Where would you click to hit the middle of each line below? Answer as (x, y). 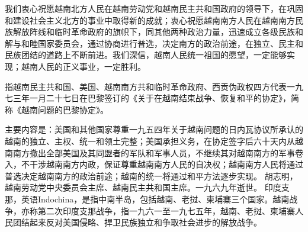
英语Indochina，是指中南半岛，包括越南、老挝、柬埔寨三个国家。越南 (155, 199)
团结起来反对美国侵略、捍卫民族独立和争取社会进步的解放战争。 (137, 222)
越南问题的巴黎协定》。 (65, 109)
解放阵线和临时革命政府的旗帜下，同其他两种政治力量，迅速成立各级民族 (154, 32)
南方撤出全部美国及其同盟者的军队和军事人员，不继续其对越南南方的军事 (154, 152)
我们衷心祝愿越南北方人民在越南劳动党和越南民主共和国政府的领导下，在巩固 (154, 8)
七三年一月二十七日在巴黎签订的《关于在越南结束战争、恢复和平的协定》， (148, 98)
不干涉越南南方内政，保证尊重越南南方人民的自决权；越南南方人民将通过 (162, 164)
